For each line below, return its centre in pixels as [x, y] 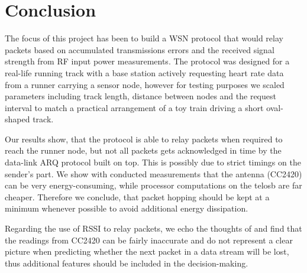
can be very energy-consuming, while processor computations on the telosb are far [153, 185]
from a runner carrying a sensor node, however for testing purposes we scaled [145, 84]
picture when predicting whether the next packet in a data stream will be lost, [147, 251]
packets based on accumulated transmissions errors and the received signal [140, 49]
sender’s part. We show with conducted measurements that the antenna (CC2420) [153, 173]
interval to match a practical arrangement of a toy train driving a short [134, 107]
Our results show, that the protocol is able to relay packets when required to [144, 139]
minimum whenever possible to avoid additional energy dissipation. [127, 208]
